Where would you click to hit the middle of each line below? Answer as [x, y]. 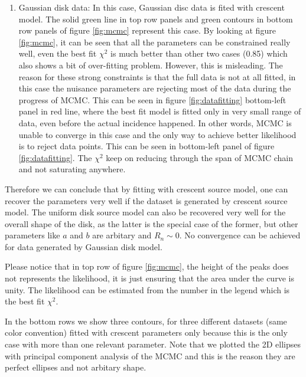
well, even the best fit [58, 53]
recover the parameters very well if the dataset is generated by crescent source [146, 200]
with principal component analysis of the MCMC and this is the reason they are [150, 355]
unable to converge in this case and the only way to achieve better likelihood [157, 134]
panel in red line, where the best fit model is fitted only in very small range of [160, 111]
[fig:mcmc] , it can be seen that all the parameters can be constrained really [154, 42]
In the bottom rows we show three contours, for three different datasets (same [146, 321]
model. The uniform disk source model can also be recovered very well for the [145, 212]
